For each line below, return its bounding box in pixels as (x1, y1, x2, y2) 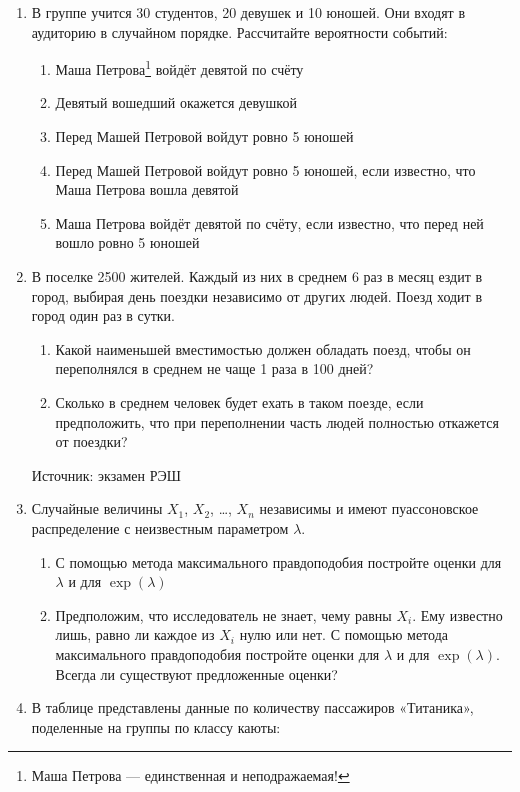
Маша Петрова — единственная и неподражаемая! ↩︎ (31, 765, 350, 786)
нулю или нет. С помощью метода (239, 624, 448, 645)
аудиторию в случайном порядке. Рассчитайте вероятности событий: (31, 21, 448, 42)
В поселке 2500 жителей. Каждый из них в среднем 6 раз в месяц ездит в (31, 266, 483, 286)
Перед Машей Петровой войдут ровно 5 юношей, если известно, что (55, 159, 476, 180)
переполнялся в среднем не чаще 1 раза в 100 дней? (55, 358, 374, 379)
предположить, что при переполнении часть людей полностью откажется (55, 411, 499, 432)
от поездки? (55, 431, 128, 452)
